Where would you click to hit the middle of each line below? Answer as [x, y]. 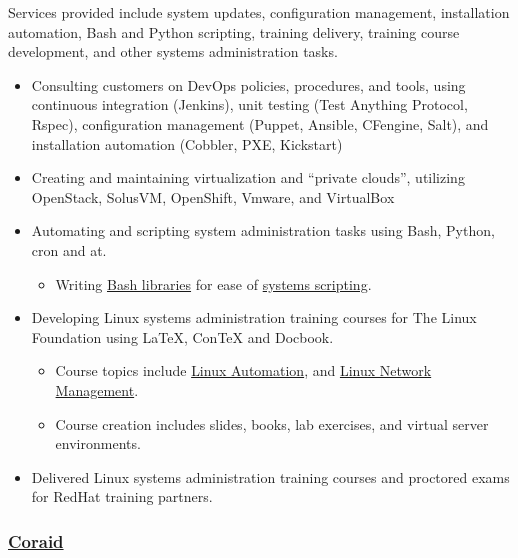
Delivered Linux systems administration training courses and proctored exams [270, 476]
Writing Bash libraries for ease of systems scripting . [213, 283]
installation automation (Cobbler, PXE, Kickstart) [187, 143]
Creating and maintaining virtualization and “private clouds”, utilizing [248, 177]
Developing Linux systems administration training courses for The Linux [254, 317]
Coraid [36, 540]
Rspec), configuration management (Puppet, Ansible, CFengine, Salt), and [260, 123]
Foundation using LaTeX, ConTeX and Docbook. [182, 336]
